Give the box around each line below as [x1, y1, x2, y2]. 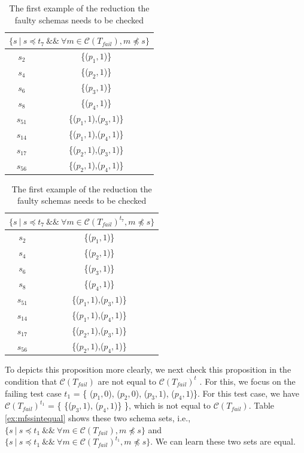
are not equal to [98, 375, 157, 387]
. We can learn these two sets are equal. [150, 435, 296, 448]
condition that [5, 375, 57, 387]
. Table [248, 399, 275, 412]
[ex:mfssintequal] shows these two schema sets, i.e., [5, 412, 191, 424]
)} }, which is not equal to [114, 399, 211, 412]
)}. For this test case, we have [190, 386, 300, 399]
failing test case [5, 386, 62, 399]
